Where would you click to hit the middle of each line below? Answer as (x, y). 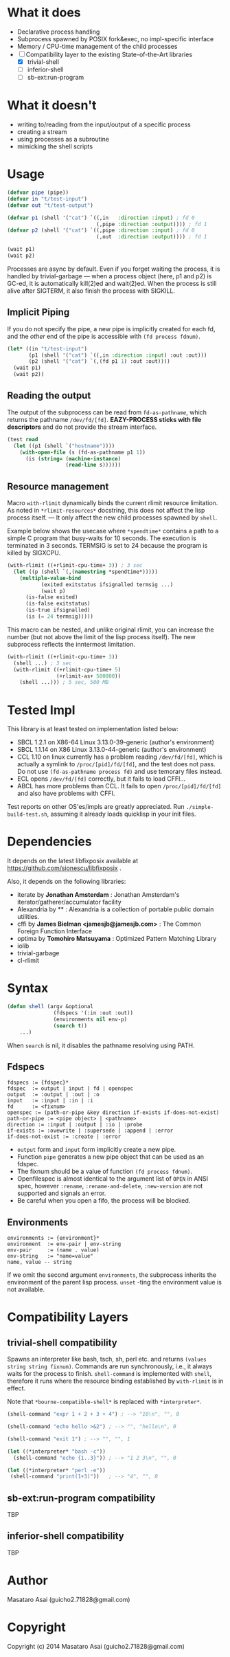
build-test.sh (27, 815)
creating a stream (42, 132)
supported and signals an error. (61, 1193)
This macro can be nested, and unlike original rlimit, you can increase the (111, 630)
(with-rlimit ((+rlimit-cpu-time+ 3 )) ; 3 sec (75, 566)
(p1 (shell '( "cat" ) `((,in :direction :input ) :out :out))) (118, 355)
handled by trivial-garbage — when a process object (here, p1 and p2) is (110, 276)
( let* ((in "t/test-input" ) (47, 348)
